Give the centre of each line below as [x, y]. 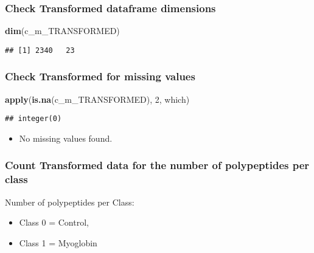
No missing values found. [66, 138]
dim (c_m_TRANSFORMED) [62, 31]
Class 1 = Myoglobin [58, 242]
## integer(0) [33, 119]
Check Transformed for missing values [100, 76]
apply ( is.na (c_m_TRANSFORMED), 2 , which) [97, 99]
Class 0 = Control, [54, 222]
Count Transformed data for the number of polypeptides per [157, 165]
